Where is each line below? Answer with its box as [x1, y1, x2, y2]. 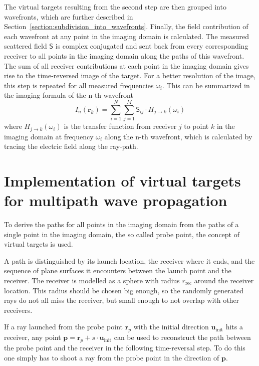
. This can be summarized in [162, 80, 250, 90]
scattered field [4, 41, 47, 51]
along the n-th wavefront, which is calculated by [104, 131, 252, 141]
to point [184, 121, 209, 131]
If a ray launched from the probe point [4, 321, 123, 332]
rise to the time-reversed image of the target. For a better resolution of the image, [4, 70, 255, 81]
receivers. [4, 304, 33, 315]
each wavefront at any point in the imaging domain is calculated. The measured [4, 31, 249, 41]
